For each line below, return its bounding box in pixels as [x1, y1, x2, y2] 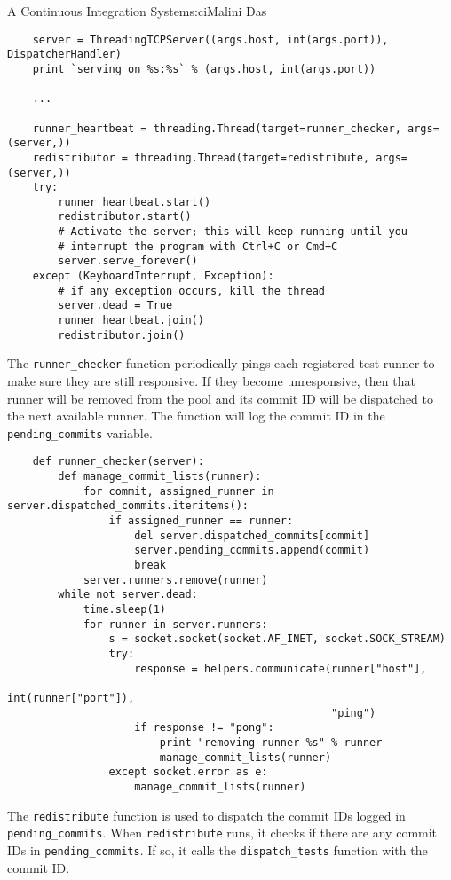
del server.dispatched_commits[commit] [134, 529, 370, 542]
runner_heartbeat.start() [58, 195, 211, 208]
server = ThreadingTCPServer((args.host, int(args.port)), [32, 33, 389, 46]
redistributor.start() [58, 210, 192, 224]
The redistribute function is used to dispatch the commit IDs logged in [7, 805, 406, 824]
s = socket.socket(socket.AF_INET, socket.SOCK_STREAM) [108, 632, 446, 646]
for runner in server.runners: [83, 617, 268, 631]
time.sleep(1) [83, 603, 166, 617]
